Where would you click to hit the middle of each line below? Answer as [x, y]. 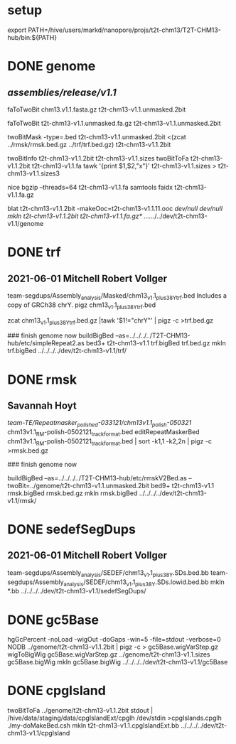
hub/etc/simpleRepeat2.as [46, 343]
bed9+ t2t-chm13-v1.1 [182, 485]
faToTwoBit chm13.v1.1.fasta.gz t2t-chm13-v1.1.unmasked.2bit [97, 109]
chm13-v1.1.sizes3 [34, 173]
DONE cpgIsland [57, 691]
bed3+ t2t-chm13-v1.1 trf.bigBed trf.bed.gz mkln [156, 343]
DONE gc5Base [53, 620]
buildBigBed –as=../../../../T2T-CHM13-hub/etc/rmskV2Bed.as [97, 478]
